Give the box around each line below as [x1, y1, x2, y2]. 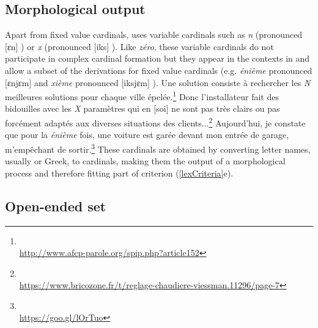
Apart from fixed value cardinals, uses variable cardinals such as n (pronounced [5, 28, 303, 41]
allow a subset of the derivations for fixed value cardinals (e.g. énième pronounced [5, 64, 312, 76]
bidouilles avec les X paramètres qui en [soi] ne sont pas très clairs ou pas [5, 102, 280, 115]
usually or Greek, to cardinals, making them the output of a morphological [5, 155, 286, 167]
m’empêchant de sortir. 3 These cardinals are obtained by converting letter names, [5, 140, 311, 155]
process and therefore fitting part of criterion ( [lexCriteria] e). [5, 166, 234, 179]
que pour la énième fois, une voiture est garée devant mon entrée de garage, [5, 128, 289, 141]
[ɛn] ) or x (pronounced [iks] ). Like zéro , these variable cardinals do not [5, 40, 274, 53]
